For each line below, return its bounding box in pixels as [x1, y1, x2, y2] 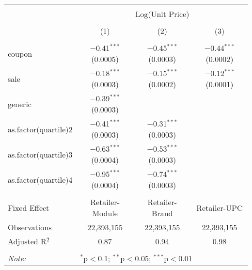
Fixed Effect [8, 202, 49, 213]
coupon [8, 48, 32, 59]
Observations [8, 222, 52, 233]
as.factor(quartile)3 [8, 148, 73, 160]
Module [92, 207, 118, 219]
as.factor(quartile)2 [8, 123, 73, 135]
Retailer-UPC [196, 202, 243, 213]
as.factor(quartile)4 [8, 174, 73, 185]
